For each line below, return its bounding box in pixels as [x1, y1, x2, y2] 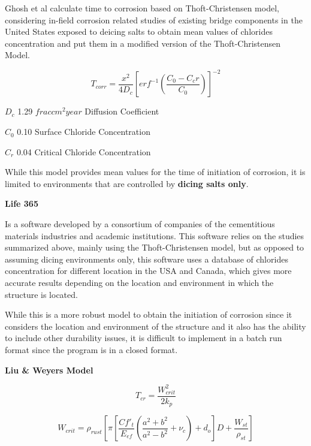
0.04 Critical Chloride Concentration [16, 145, 151, 158]
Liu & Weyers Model [5, 363, 93, 376]
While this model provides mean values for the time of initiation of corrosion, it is [5, 165, 306, 178]
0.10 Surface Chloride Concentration [17, 125, 150, 138]
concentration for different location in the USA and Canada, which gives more [5, 264, 292, 277]
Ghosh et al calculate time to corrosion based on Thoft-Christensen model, [5, 2, 279, 14]
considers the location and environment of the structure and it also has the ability [5, 320, 306, 332]
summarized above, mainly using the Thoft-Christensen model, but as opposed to [5, 241, 304, 254]
